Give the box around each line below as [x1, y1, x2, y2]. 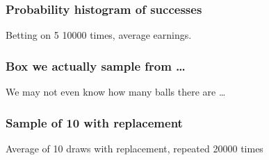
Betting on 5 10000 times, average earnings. [6, 28, 192, 42]
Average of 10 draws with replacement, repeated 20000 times [6, 141, 263, 155]
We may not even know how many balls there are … [6, 85, 226, 99]
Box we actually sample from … [6, 57, 186, 74]
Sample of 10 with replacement [6, 114, 183, 131]
